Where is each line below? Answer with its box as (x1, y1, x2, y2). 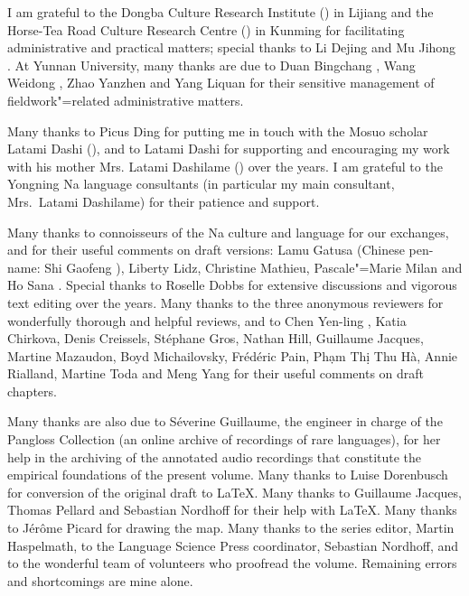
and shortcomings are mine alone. (7, 571, 193, 590)
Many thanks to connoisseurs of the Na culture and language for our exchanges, (7, 222, 449, 241)
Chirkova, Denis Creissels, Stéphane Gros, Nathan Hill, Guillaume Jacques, (7, 329, 424, 348)
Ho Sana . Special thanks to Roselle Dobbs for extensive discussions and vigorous (7, 275, 457, 294)
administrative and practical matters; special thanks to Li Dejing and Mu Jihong (7, 38, 456, 57)
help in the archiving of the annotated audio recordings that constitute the (7, 447, 422, 466)
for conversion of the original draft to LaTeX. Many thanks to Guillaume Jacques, (7, 482, 462, 501)
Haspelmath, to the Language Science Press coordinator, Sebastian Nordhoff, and (7, 535, 459, 554)
